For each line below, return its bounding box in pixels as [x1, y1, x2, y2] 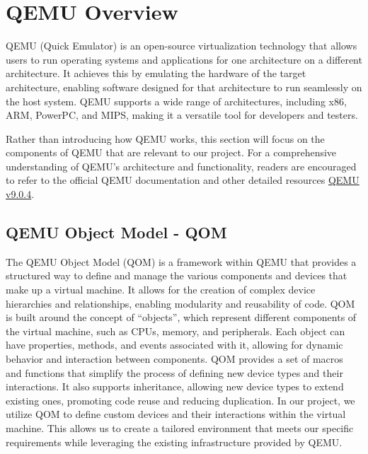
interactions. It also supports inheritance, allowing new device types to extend [6, 379, 344, 394]
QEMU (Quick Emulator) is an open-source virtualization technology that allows [6, 38, 357, 53]
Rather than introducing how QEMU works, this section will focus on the [6, 131, 325, 146]
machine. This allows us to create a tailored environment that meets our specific [6, 420, 354, 435]
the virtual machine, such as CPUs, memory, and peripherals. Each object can [6, 323, 345, 338]
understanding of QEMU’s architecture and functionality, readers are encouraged [6, 158, 357, 173]
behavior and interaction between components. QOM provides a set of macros [6, 351, 343, 366]
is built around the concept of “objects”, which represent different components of [6, 310, 357, 325]
